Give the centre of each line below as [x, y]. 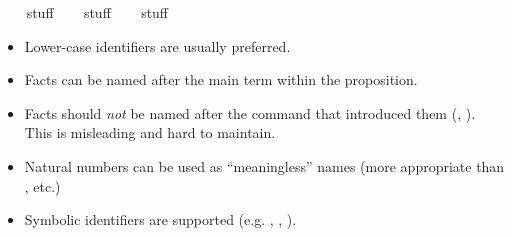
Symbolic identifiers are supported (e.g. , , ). [160, 219]
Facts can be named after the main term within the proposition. [221, 79]
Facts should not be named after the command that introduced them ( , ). [250, 112]
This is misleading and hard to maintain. [150, 132]
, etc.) [42, 185]
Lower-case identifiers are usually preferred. [157, 45]
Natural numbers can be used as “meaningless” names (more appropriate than [264, 165]
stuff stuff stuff [97, 12]
